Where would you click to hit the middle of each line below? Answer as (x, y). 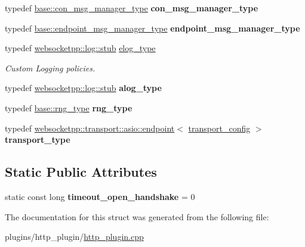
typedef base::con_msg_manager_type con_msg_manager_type (132, 8)
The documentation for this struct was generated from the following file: (137, 216)
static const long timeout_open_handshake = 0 (100, 196)
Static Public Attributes (81, 172)
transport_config (219, 128)
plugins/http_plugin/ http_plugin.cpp (74, 237)
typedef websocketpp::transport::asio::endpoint (90, 128)
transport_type (38, 140)
